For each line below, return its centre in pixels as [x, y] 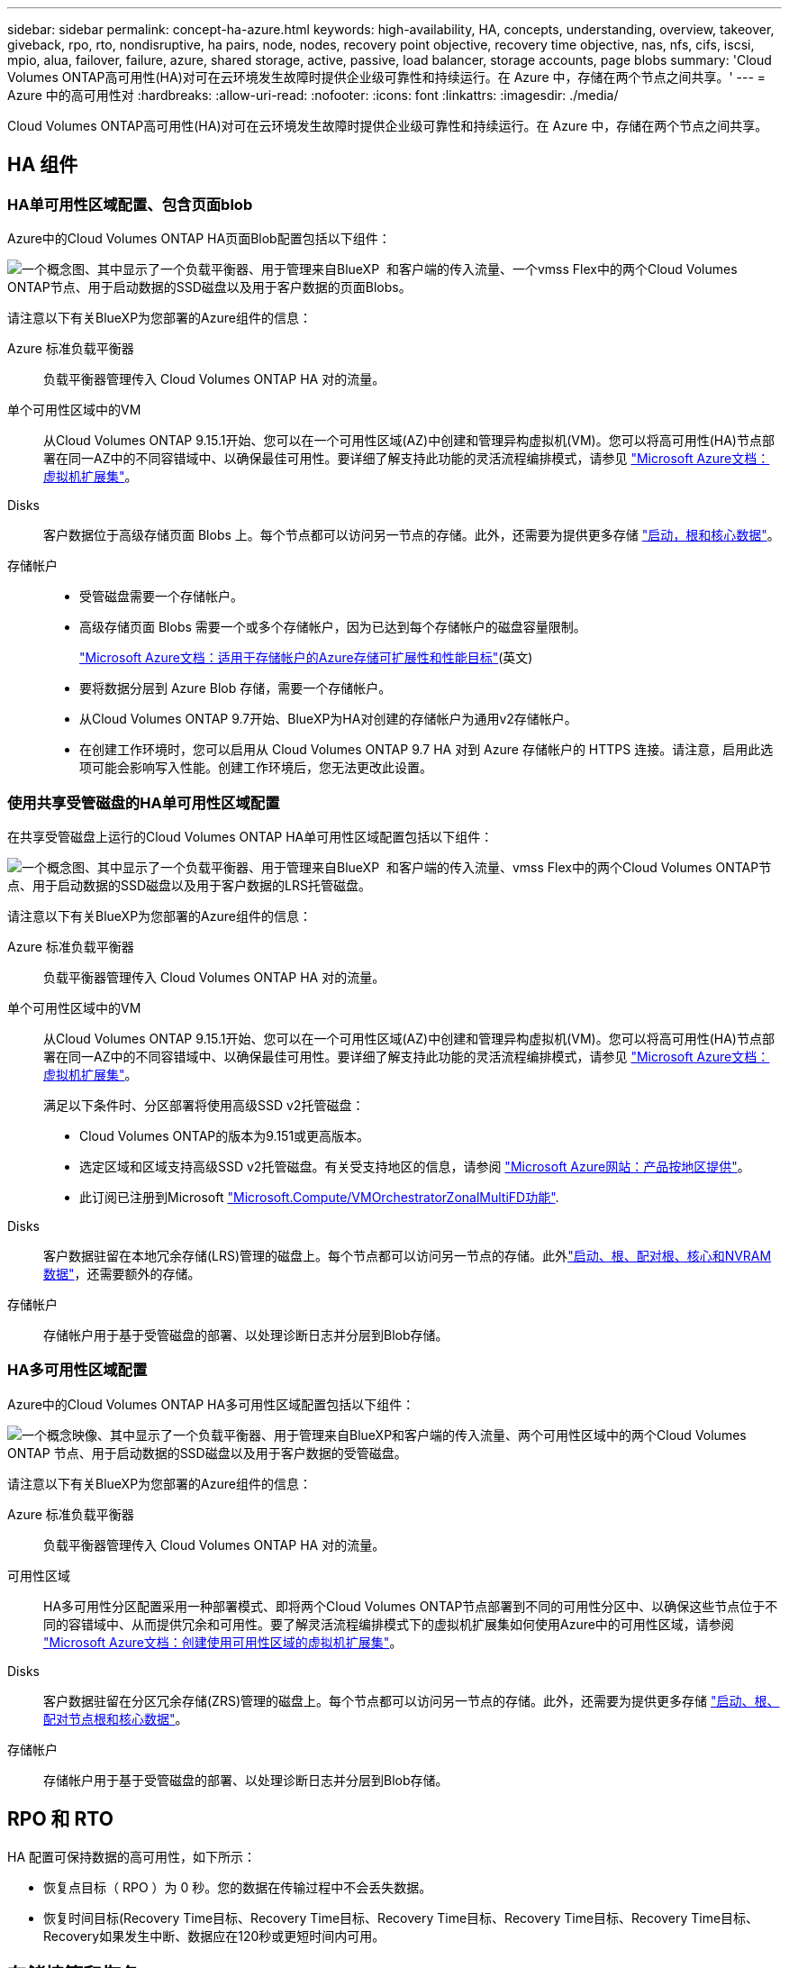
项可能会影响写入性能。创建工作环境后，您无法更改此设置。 [256, 768]
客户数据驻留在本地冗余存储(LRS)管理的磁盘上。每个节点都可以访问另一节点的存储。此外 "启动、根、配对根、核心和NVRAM [408, 1255]
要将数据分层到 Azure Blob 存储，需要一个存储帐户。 [236, 688]
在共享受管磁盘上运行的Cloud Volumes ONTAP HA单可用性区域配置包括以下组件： [250, 836]
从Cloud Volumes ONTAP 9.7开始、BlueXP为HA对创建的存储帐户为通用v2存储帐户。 [328, 719]
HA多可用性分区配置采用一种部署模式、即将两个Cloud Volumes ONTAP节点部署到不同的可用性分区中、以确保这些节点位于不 [411, 1606]
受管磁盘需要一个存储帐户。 [161, 597]
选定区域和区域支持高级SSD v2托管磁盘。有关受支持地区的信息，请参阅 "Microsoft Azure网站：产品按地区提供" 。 [415, 1166]
